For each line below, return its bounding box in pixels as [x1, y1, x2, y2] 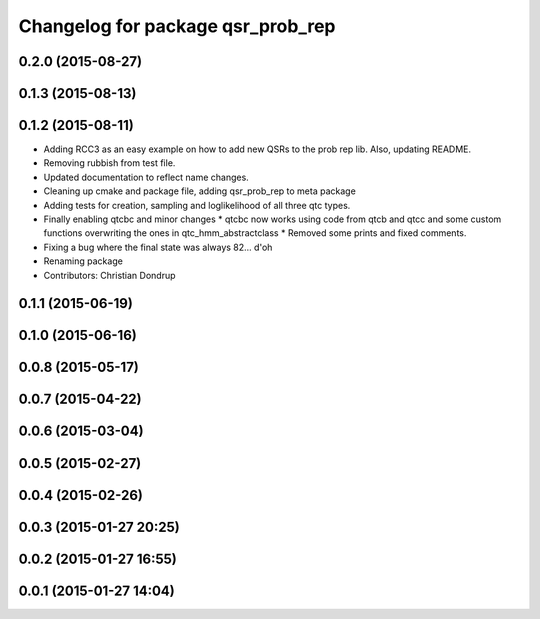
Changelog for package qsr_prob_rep [18, 15, 336, 37]
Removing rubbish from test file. [43, 157, 176, 169]
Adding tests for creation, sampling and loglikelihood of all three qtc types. [43, 199, 351, 211]
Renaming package [43, 255, 124, 267]
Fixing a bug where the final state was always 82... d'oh [43, 241, 273, 253]
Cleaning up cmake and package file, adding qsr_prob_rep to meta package [43, 185, 357, 197]
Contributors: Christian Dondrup [43, 269, 176, 281]
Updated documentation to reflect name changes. [43, 171, 249, 183]
